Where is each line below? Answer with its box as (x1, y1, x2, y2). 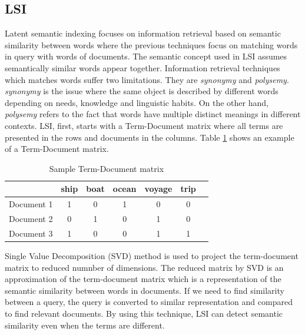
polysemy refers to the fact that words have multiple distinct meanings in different (5, 108, 301, 120)
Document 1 (9, 198, 53, 210)
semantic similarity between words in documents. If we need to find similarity (5, 284, 284, 296)
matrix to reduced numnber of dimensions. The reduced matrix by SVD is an (5, 261, 284, 273)
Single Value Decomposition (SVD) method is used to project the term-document (5, 249, 299, 261)
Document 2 (9, 213, 53, 225)
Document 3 (9, 227, 53, 239)
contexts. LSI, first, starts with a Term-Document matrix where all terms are (5, 119, 283, 131)
